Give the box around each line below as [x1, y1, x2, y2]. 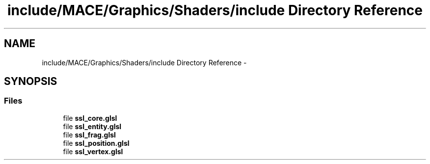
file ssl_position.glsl [63, 138, 130, 147]
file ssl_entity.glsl [63, 122, 122, 131]
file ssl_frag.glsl [63, 130, 116, 139]
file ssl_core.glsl [63, 113, 117, 122]
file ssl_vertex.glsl [63, 147, 123, 156]
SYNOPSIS [4, 75, 57, 88]
